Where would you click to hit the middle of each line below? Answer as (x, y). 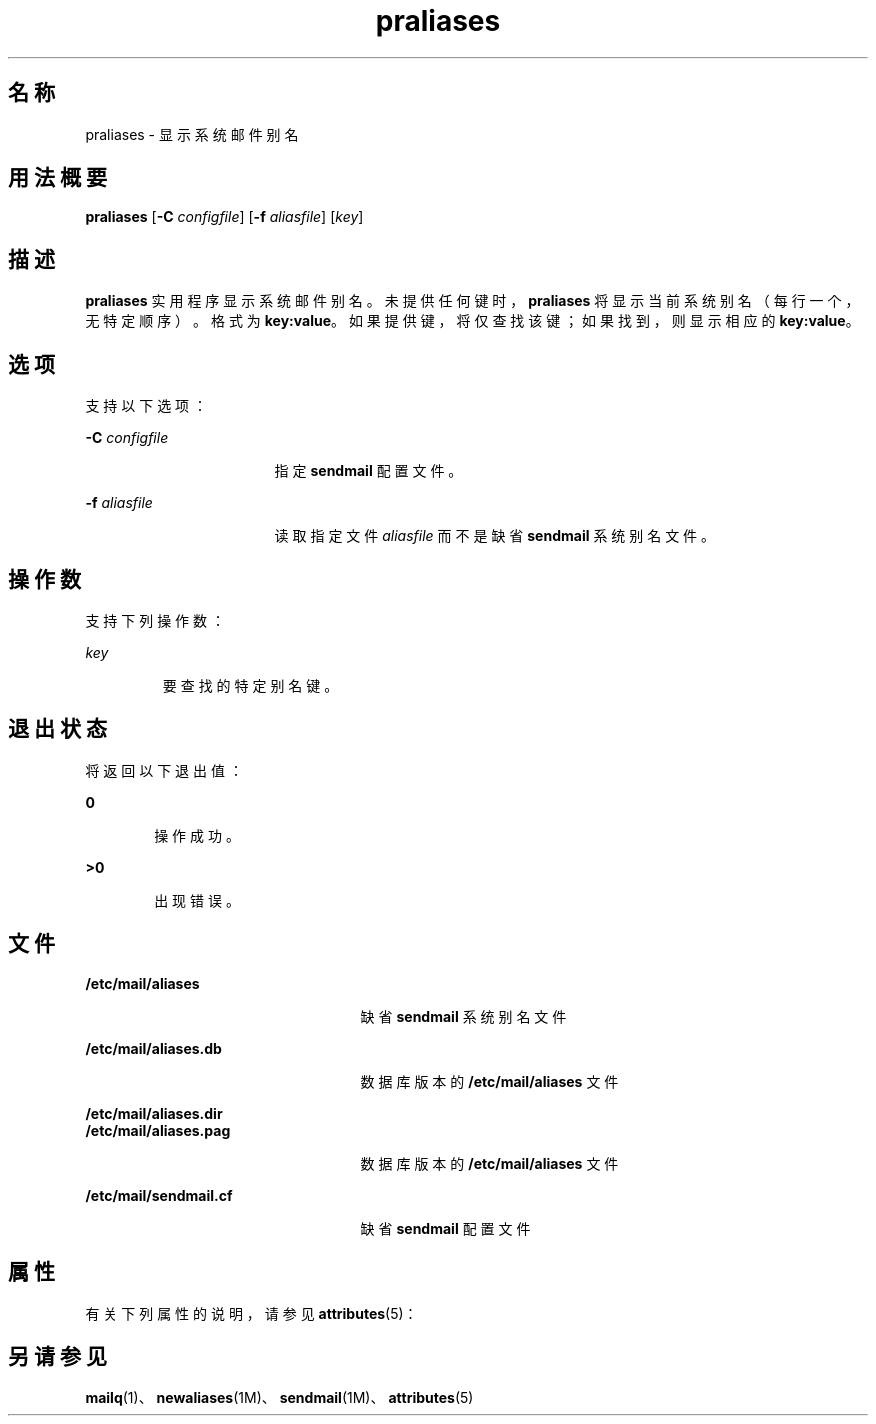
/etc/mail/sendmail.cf (159, 1195)
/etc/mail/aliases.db (153, 1048)
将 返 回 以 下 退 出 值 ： (164, 770)
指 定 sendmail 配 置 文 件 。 (368, 471)
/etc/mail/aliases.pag (158, 1130)
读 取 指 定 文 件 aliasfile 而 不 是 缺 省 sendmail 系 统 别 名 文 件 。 (495, 536)
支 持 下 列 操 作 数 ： (155, 620)
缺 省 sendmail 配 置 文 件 (445, 1228)
